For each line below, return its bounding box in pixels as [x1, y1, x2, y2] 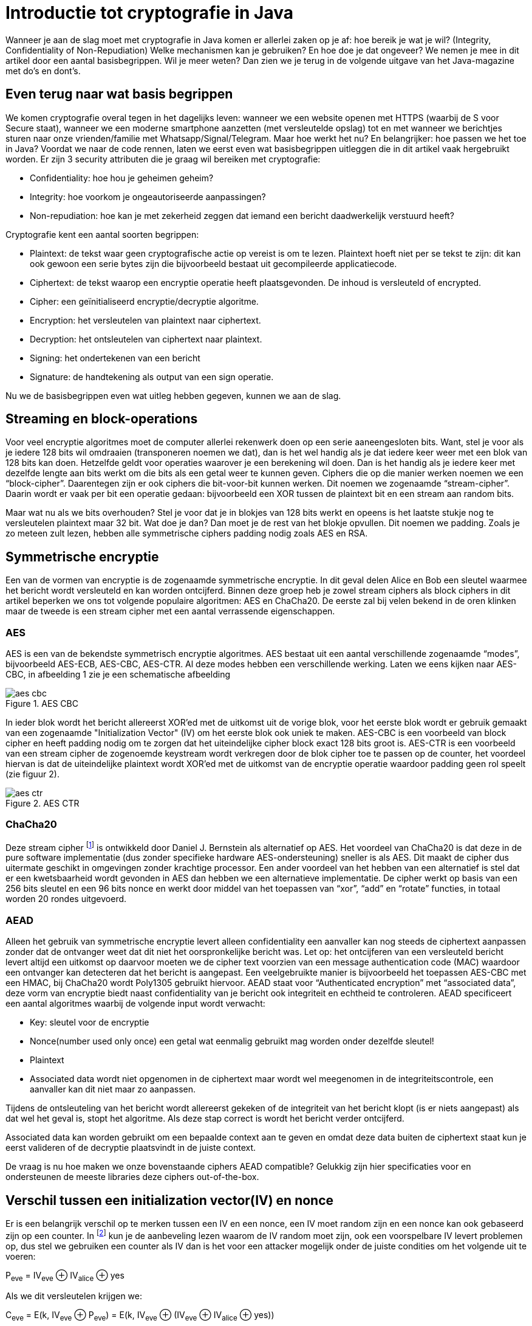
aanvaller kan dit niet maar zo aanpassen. [30, 1084, 196, 1095]
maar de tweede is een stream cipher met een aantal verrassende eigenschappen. [5, 606, 335, 617]
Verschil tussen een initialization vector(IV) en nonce [5, 1192, 334, 1208]
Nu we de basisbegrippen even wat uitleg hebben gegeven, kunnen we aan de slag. [5, 390, 341, 401]
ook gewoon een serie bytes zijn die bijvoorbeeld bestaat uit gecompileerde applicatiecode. [30, 258, 397, 269]
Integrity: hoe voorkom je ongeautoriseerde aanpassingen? [30, 191, 266, 202]
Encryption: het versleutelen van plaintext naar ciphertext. [30, 314, 261, 325]
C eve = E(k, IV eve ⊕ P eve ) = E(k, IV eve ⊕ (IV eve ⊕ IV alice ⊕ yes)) [5, 1310, 275, 1323]
